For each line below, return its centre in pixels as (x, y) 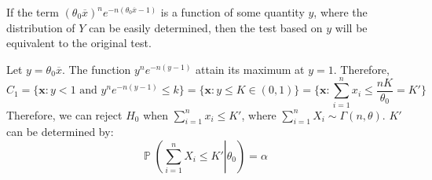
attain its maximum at (250, 69)
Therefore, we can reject (64, 114)
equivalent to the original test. (79, 43)
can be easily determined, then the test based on (206, 27)
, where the (340, 12)
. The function (96, 69)
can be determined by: (60, 132)
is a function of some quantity (232, 12)
